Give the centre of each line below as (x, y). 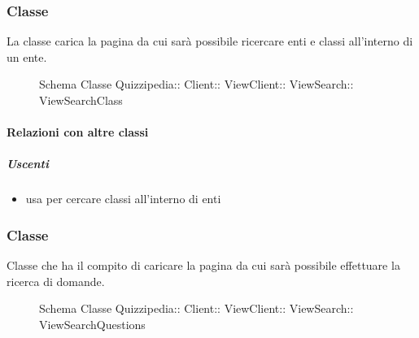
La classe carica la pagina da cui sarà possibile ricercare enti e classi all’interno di (210, 41)
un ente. (27, 56)
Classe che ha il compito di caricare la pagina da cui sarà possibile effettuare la (203, 265)
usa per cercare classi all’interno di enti (123, 199)
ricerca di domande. (56, 281)
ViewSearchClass (81, 100)
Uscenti (28, 164)
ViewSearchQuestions (92, 324)
